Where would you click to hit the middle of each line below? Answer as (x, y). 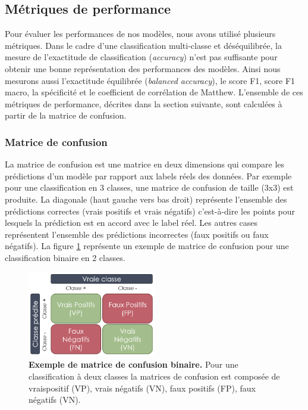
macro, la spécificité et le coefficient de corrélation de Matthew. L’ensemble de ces (154, 92)
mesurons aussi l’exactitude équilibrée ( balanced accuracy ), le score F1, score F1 (150, 80)
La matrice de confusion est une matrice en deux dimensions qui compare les (145, 164)
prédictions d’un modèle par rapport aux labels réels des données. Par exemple (148, 176)
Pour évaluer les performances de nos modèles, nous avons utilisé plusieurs (140, 34)
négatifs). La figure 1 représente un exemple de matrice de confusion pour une (147, 246)
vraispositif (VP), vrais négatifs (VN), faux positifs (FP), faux (142, 388)
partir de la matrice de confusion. (66, 115)
